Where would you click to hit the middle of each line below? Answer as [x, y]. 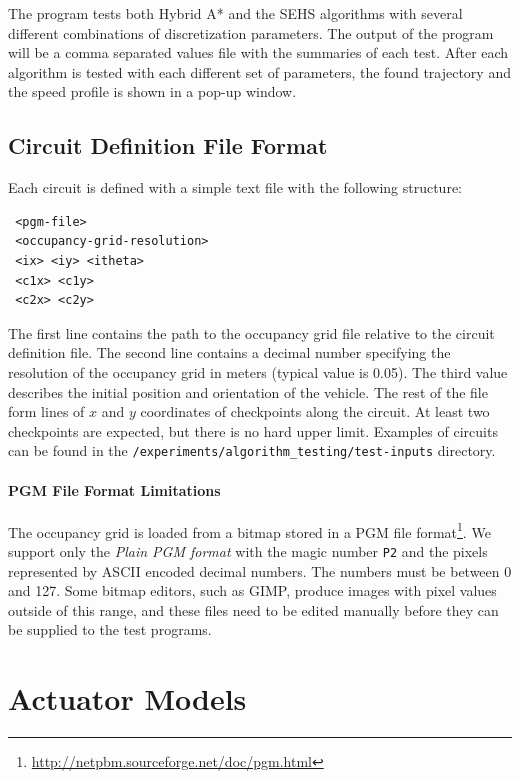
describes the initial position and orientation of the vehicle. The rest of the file [248, 391]
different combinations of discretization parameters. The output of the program [251, 32]
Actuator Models [127, 698]
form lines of [46, 411]
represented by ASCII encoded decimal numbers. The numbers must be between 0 [260, 570]
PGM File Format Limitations [114, 489]
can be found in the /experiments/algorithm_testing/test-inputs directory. [252, 450]
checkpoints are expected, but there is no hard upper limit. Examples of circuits [253, 430]
